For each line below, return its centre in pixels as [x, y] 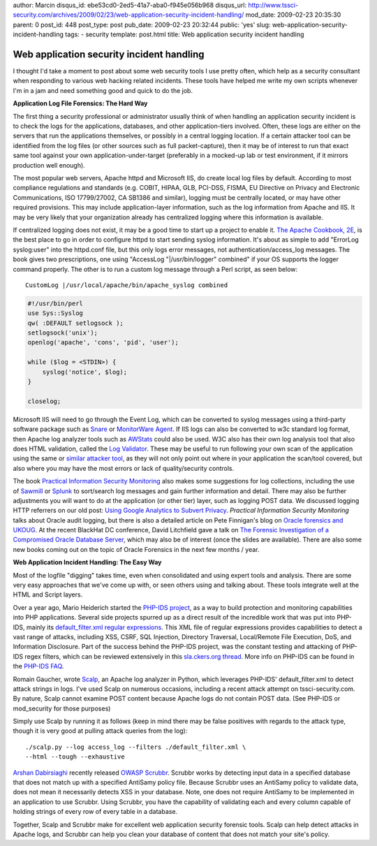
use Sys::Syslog [56, 313]
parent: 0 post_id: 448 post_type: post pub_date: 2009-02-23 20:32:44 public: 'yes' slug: [142, 24]
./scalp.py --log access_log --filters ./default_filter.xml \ [136, 747]
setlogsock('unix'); [62, 333]
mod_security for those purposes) [62, 708]
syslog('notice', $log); [85, 372]
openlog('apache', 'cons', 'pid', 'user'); [103, 343]
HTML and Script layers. [48, 595]
